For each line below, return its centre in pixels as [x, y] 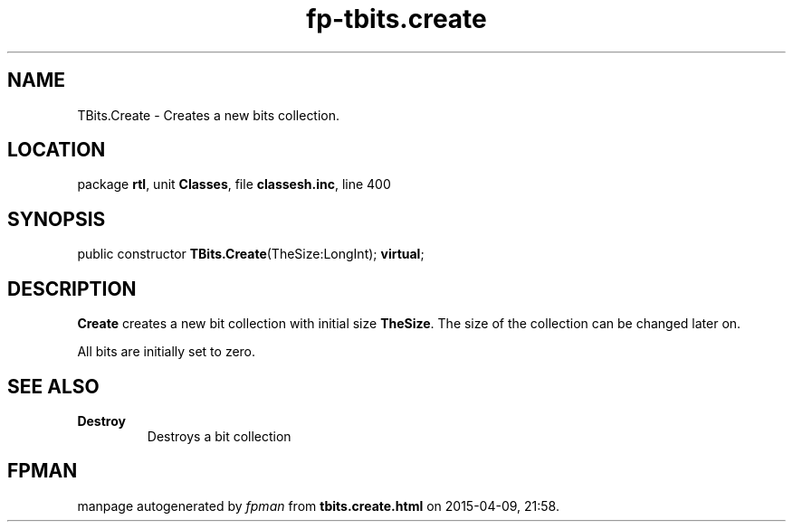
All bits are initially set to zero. [167, 352]
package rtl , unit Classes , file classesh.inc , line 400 [234, 184]
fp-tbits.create [396, 19]
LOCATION [57, 150]
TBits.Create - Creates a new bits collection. [209, 115]
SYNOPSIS [57, 219]
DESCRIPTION [72, 288]
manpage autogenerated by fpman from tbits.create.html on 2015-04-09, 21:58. [318, 505]
